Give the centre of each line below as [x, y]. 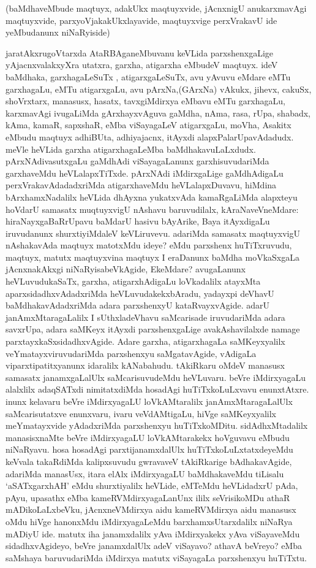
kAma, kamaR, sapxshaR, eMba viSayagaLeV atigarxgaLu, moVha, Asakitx [149, 125]
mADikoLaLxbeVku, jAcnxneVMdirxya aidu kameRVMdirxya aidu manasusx [151, 509]
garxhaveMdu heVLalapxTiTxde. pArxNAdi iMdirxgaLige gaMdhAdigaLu [145, 173]
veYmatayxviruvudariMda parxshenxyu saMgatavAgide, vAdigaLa [131, 353]
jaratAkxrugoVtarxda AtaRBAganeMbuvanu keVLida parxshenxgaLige [140, 52]
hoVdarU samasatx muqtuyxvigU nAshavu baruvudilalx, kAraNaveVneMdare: [152, 209]
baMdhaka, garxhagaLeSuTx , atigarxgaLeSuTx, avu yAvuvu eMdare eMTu [148, 76]
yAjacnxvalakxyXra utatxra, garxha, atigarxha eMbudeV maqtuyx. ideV [142, 65]
